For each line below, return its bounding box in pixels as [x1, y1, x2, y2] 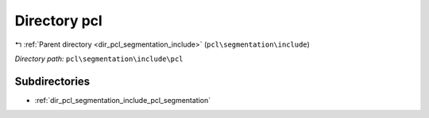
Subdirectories [14, 74, 91, 88]
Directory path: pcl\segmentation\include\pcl [14, 54, 184, 63]
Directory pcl [14, 12, 102, 29]
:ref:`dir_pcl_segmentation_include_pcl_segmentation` [34, 95, 211, 105]
